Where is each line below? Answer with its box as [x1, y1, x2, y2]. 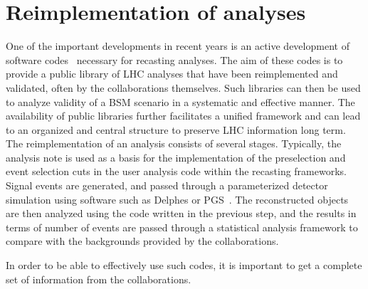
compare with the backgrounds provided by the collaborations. [6, 233, 279, 248]
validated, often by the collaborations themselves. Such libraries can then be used [6, 80, 361, 95]
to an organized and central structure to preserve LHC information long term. [6, 122, 346, 137]
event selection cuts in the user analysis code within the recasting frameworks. [6, 164, 347, 179]
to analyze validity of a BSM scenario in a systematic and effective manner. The [6, 94, 355, 109]
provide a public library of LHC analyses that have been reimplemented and [6, 66, 338, 81]
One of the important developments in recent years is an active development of [6, 38, 349, 53]
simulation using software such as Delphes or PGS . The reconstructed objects [6, 191, 349, 206]
